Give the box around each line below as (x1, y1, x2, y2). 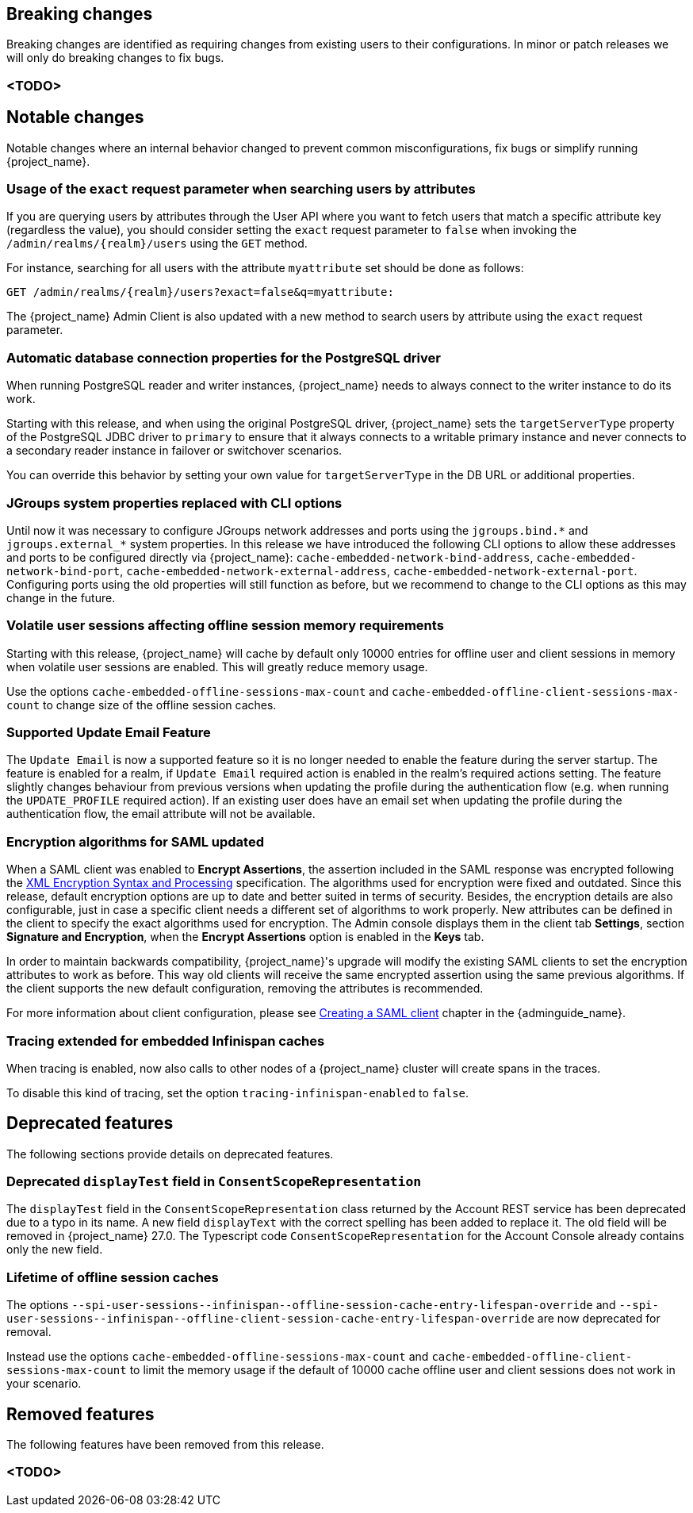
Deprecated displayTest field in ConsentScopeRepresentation (6, 1173, 422, 1190)
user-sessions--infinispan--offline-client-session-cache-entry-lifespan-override (6, 1312, 534, 1326)
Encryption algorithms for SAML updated (6, 833, 264, 850)
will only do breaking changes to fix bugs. (6, 51, 224, 65)
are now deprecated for (537, 1311, 660, 1326)
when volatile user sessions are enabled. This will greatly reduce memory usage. (6, 659, 428, 674)
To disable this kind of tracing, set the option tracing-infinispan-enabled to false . (6, 1085, 469, 1100)
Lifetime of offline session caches (6, 1269, 219, 1285)
